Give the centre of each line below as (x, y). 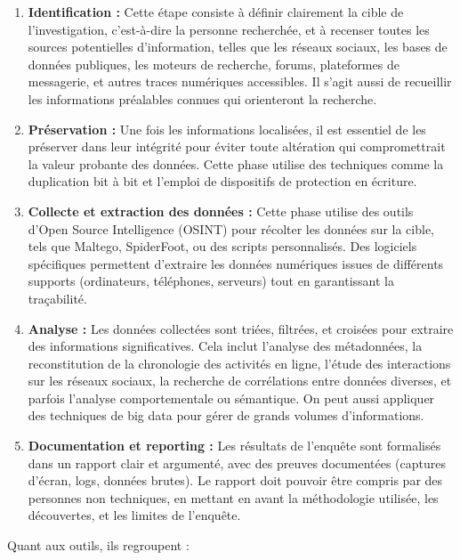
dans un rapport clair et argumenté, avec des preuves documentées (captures (237, 463)
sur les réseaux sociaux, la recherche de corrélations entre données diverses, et (240, 381)
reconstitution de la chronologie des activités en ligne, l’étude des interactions (239, 363)
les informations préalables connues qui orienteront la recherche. (202, 98)
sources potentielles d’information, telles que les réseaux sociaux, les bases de (238, 47)
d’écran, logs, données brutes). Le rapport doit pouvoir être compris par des (235, 480)
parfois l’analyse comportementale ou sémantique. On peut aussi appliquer (231, 398)
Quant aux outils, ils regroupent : (98, 545)
